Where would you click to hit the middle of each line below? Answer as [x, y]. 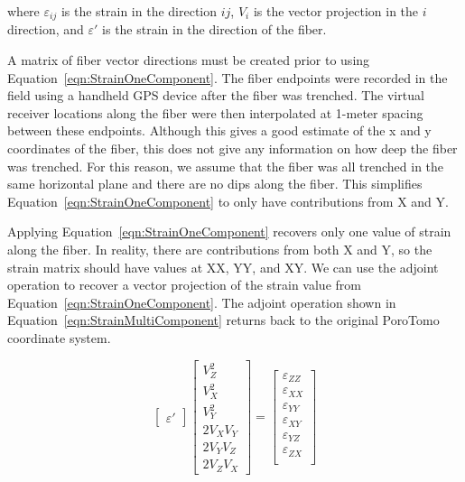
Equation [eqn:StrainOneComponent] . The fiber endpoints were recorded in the [228, 77]
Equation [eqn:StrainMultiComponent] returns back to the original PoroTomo [223, 320]
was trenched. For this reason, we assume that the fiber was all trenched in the [226, 166]
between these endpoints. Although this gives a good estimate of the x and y [219, 130]
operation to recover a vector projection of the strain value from [184, 285]
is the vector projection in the [336, 11]
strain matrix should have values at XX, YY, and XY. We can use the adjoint [223, 267]
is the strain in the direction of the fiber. [214, 29]
